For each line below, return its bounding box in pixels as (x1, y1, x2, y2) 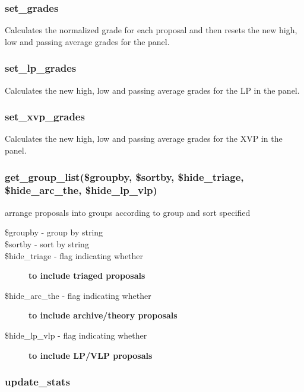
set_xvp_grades (5, 109, 85, 124)
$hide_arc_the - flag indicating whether (5, 289, 151, 301)
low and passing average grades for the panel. (5, 35, 170, 47)
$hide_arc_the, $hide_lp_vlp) (5, 183, 157, 197)
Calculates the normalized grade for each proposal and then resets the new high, (5, 24, 297, 36)
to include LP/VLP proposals (28, 349, 153, 361)
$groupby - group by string (5, 226, 103, 238)
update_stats (5, 374, 70, 389)
